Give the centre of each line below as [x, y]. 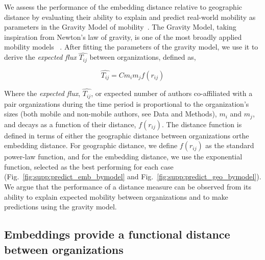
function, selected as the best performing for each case [89, 166]
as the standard [230, 145]
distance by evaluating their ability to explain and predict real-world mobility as [130, 17]
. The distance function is [202, 124]
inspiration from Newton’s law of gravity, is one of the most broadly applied [123, 37]
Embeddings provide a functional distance [117, 234]
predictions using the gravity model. [61, 207]
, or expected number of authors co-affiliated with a [172, 93]
